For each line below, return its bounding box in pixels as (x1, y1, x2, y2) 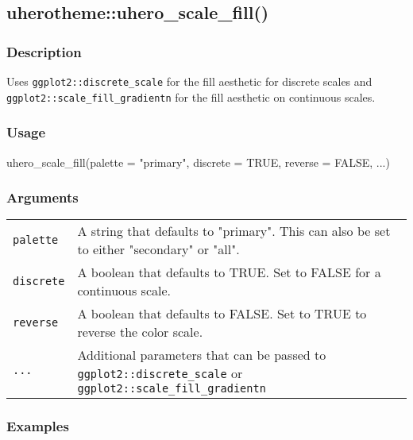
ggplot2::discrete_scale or (77, 364, 243, 383)
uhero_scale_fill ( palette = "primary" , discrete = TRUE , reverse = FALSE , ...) (6, 153, 390, 170)
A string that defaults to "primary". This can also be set (77, 222, 391, 241)
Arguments (6, 187, 79, 207)
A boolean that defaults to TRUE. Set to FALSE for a (77, 263, 381, 282)
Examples (6, 416, 69, 436)
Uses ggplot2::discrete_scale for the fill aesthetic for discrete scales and (6, 73, 372, 89)
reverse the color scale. (77, 322, 203, 342)
